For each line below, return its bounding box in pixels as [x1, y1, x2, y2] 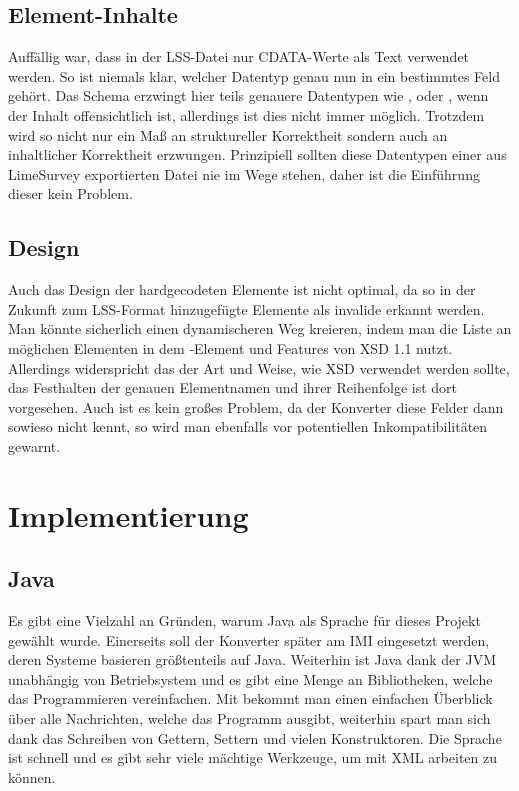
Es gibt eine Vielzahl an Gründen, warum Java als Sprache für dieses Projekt [8, 610, 481, 631]
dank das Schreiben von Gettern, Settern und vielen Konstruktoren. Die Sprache [8, 727, 502, 748]
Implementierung [8, 494, 249, 535]
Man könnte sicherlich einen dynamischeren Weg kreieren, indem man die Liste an [8, 318, 512, 339]
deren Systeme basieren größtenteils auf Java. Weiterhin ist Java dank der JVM [8, 649, 496, 670]
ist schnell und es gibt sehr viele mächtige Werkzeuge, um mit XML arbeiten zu [8, 747, 498, 768]
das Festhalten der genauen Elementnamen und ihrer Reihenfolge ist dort [8, 377, 457, 398]
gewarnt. [8, 435, 61, 456]
